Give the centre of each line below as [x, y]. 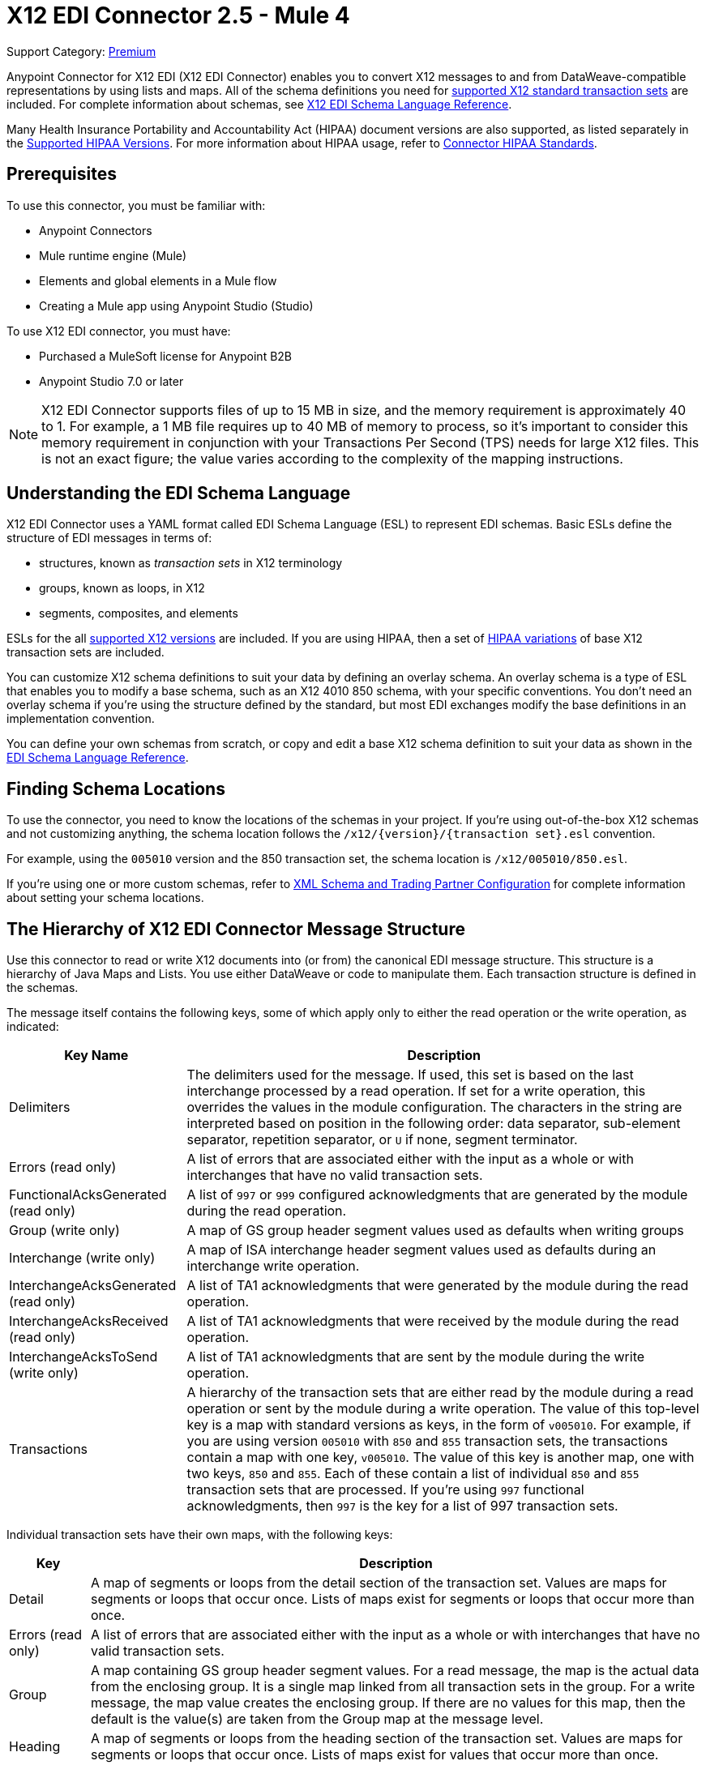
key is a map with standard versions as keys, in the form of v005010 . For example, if [439, 1425]
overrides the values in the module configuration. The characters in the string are [434, 1107]
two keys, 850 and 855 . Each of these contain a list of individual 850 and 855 [413, 1474]
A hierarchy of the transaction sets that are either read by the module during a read [440, 1393]
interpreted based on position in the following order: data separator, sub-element [434, 1124]
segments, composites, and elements [139, 613]
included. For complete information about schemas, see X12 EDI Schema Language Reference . [259, 104]
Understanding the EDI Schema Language [179, 494]
